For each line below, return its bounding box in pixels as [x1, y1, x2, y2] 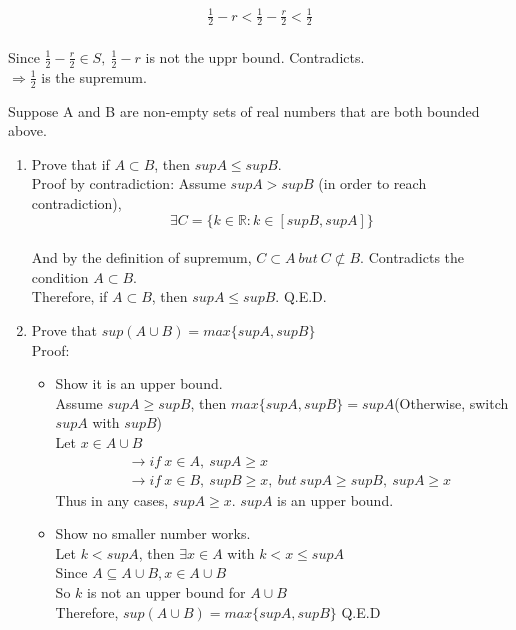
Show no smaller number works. [55, 523, 251, 544]
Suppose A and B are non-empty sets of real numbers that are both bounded [8, 100, 480, 121]
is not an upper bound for [87, 581, 246, 602]
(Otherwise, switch [394, 392, 509, 413]
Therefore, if [31, 286, 108, 307]
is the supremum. [41, 66, 147, 87]
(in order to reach [318, 173, 427, 194]
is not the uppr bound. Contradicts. [145, 46, 365, 67]
